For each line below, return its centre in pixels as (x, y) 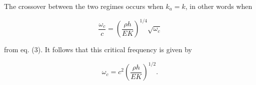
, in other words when (219, 6)
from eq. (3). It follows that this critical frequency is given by (98, 49)
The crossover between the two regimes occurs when (84, 6)
